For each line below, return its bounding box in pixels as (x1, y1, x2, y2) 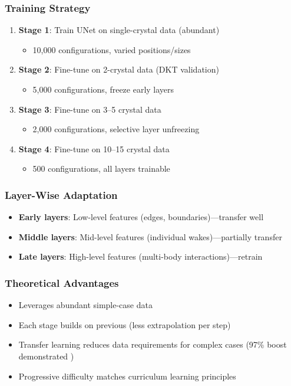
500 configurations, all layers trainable (32, 162, 170, 175)
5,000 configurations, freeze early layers (32, 83, 174, 95)
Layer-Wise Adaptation (5, 187, 118, 202)
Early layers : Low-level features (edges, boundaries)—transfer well (18, 211, 264, 223)
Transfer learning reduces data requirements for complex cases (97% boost (18, 338, 287, 351)
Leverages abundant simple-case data (18, 299, 153, 311)
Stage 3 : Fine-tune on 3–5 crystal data (18, 103, 161, 115)
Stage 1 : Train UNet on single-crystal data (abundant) (18, 24, 220, 36)
